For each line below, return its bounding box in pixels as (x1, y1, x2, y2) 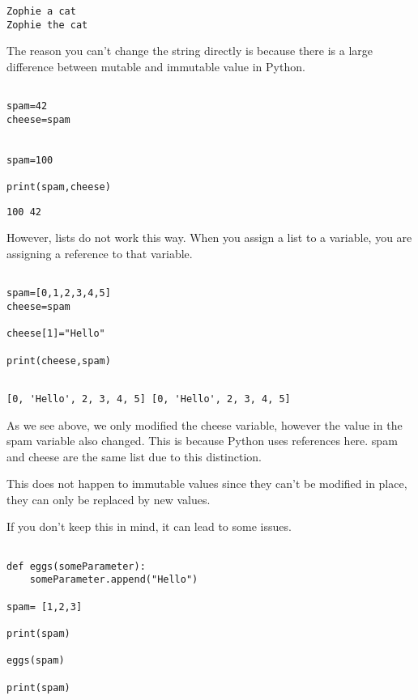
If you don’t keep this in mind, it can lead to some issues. (6, 518, 292, 535)
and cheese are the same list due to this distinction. (6, 448, 262, 465)
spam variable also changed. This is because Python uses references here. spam (6, 432, 398, 449)
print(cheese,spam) (6, 354, 111, 367)
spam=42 (6, 100, 48, 112)
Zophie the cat (6, 19, 88, 31)
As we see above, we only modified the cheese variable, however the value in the (6, 416, 403, 433)
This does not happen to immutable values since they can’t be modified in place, (6, 475, 407, 492)
